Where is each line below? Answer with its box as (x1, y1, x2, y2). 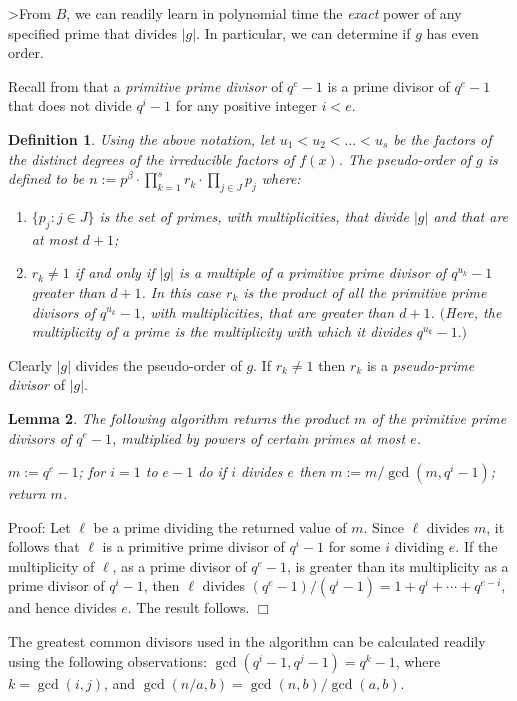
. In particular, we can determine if (196, 22, 411, 43)
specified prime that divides (8, 22, 177, 43)
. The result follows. (127, 597, 250, 618)
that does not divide (8, 95, 132, 116)
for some (328, 536, 381, 557)
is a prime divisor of (327, 75, 450, 96)
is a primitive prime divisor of (102, 536, 285, 557)
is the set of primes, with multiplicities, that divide (99, 205, 409, 226)
